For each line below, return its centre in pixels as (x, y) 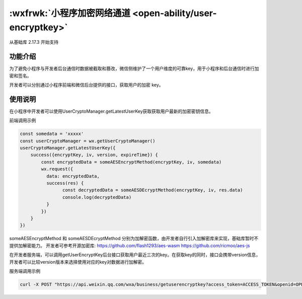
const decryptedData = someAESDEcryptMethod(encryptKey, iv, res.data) (153, 190)
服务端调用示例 (25, 271)
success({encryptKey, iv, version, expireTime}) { (94, 155)
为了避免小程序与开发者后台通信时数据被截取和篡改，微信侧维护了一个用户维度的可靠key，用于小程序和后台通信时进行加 (134, 68)
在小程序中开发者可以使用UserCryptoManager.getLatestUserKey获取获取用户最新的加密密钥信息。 (111, 111)
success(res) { (65, 183)
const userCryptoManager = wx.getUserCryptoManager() (88, 141)
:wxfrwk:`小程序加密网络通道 (70, 13)
